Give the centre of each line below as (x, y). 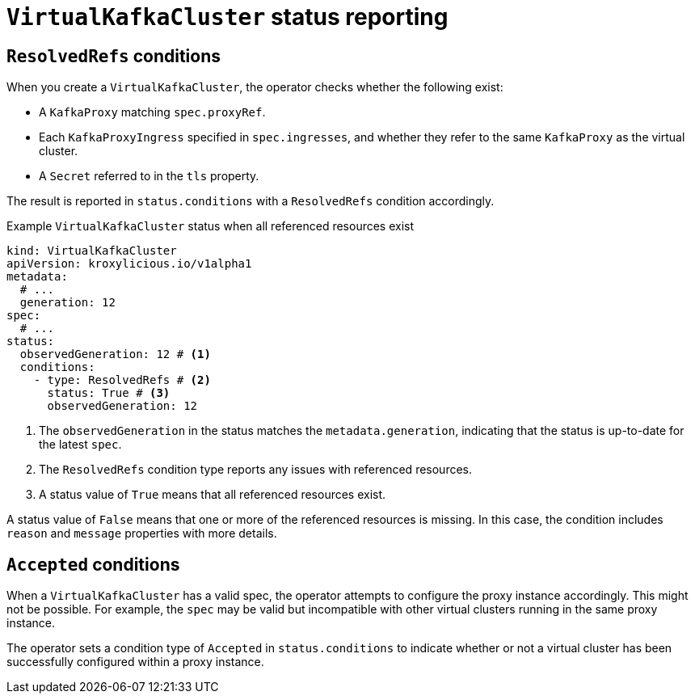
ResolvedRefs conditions (114, 56)
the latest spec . (80, 445)
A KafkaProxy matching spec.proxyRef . (152, 112)
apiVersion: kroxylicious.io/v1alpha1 (129, 264)
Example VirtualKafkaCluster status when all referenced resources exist (211, 226)
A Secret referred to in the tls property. (149, 176)
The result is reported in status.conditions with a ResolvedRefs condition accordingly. (251, 201)
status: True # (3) (109, 393)
